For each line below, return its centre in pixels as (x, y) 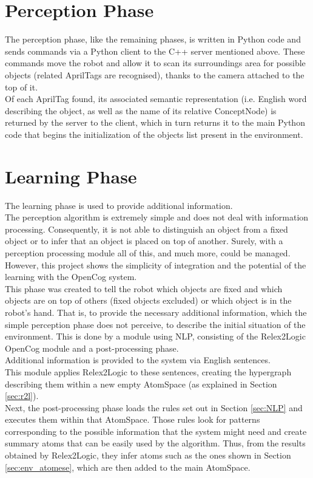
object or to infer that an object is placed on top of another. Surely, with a (144, 241)
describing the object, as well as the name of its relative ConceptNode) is (141, 110)
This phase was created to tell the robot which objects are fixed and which (144, 288)
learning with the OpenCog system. (71, 277)
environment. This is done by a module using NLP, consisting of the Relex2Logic (155, 336)
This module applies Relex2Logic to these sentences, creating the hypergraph (148, 371)
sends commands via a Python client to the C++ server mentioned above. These (155, 51)
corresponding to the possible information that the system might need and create (156, 431)
